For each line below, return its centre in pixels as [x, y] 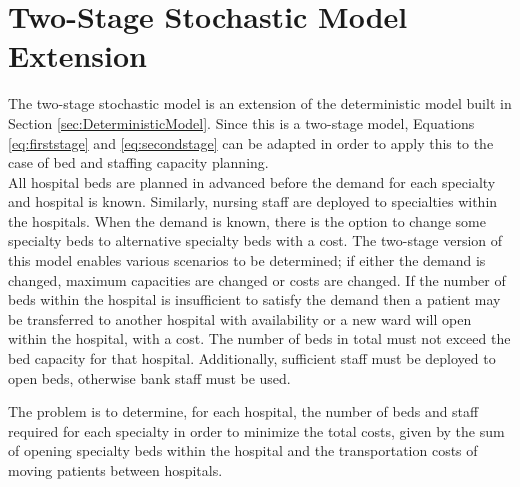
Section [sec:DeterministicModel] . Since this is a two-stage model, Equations [241, 122]
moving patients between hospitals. [115, 470]
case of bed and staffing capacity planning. [138, 162]
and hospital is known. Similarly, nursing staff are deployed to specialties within [253, 201]
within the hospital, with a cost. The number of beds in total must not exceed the [259, 338]
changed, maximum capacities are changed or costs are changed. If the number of [257, 279]
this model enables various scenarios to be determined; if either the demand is [247, 260]
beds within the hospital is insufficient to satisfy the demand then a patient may [254, 299]
